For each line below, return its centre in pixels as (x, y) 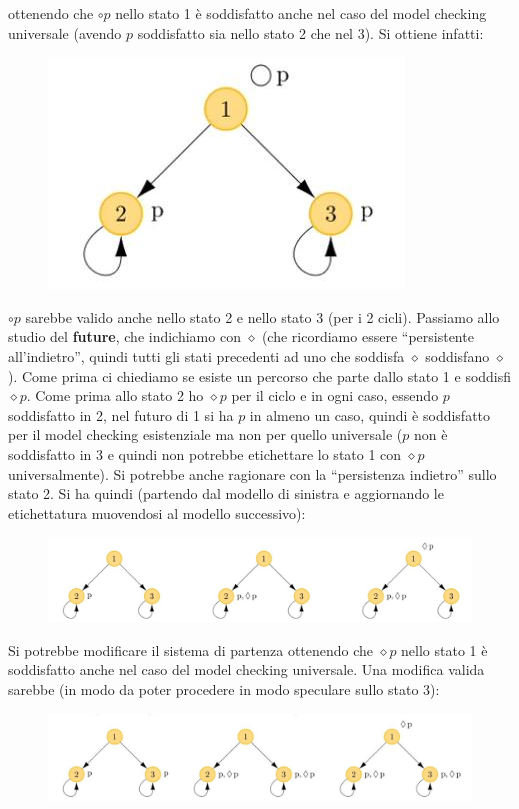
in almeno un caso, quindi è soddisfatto (370, 414)
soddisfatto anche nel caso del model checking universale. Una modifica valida (246, 669)
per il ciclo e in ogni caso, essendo (335, 395)
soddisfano (457, 355)
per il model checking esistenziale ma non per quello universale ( (205, 434)
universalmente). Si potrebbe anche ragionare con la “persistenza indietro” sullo (252, 473)
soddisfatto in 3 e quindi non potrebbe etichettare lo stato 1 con (205, 453)
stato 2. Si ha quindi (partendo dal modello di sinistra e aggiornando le (226, 493)
